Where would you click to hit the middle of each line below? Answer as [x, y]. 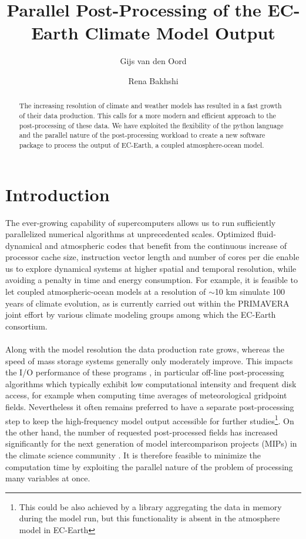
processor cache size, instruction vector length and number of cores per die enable [152, 257]
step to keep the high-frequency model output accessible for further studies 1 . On [150, 420]
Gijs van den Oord [153, 61]
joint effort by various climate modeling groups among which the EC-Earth [141, 315]
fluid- [266, 234]
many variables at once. [48, 478]
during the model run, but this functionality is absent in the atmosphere [149, 518]
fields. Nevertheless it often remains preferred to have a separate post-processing [150, 407]
